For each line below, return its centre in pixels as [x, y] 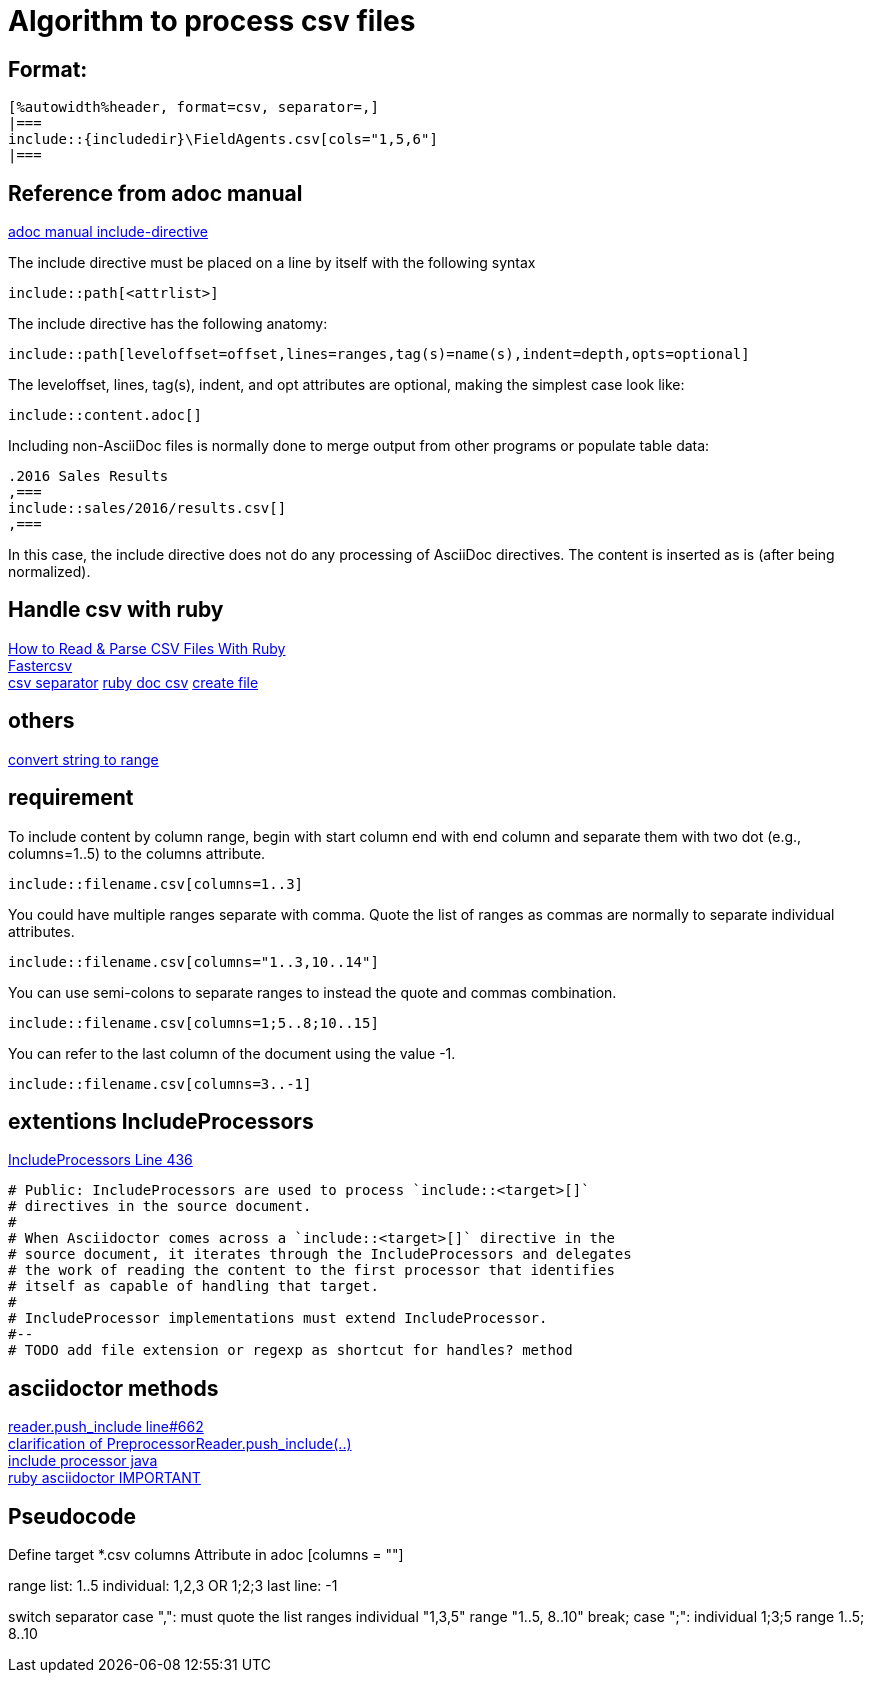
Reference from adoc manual [155, 193]
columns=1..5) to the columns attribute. [137, 853]
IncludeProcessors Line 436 [100, 1160]
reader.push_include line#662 [106, 1427]
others [41, 721]
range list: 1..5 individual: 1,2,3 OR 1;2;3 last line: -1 [173, 1586]
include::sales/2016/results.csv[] [147, 508]
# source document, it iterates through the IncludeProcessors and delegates [320, 1254]
